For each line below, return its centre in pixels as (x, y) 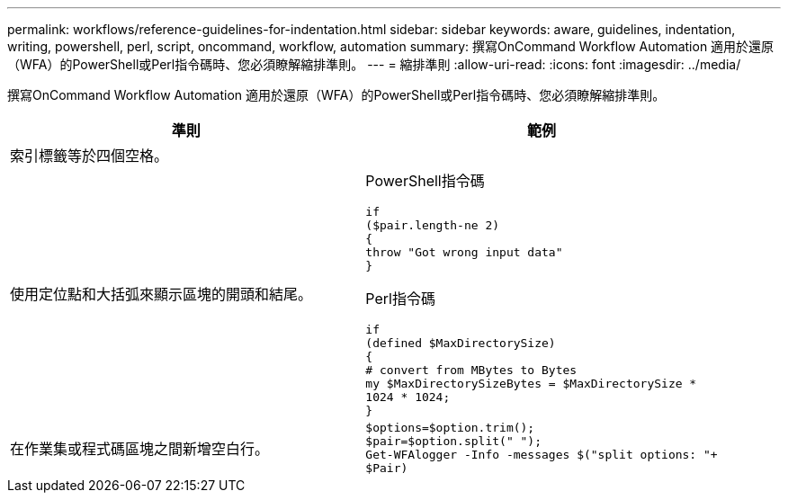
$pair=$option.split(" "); (454, 441)
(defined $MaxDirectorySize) (461, 343)
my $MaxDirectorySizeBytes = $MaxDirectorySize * (531, 384)
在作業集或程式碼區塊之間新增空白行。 (140, 449)
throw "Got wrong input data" (464, 252)
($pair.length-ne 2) (433, 225)
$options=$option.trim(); (450, 428)
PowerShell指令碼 (425, 181)
